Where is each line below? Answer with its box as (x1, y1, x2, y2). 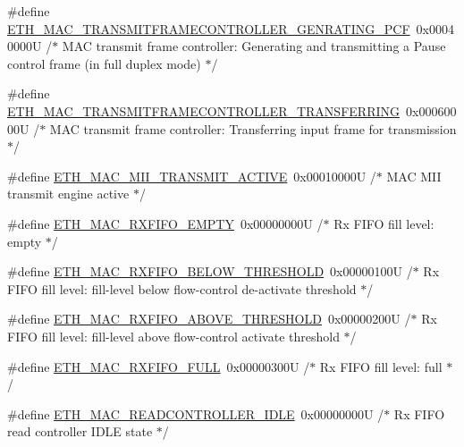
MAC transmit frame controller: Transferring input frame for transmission (49, 119, 457, 138)
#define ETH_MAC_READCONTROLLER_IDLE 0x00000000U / (7, 404, 384, 423)
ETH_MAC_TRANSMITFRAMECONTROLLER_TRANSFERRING (7, 101, 400, 120)
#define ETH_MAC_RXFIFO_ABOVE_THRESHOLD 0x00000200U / (7, 309, 411, 328)
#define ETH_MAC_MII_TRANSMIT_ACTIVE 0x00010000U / (7, 166, 376, 185)
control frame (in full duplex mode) (7, 54, 201, 72)
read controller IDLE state (7, 422, 153, 441)
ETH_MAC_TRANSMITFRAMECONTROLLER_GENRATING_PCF (7, 19, 410, 38)
